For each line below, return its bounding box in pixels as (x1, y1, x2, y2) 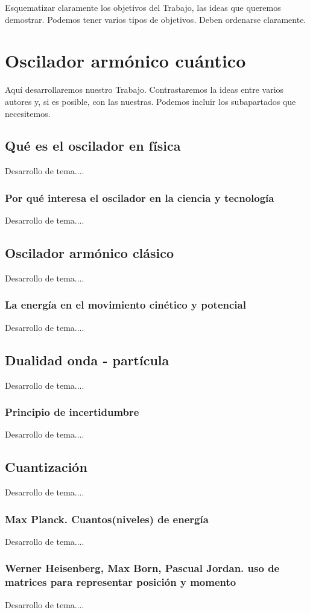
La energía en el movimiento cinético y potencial (5, 297, 246, 312)
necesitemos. (5, 107, 51, 119)
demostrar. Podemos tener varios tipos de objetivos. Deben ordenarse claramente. (5, 13, 306, 25)
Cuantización (5, 457, 87, 476)
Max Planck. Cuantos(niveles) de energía (5, 511, 209, 526)
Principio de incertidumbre (5, 404, 139, 420)
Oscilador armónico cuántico (5, 48, 246, 73)
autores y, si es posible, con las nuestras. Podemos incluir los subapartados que (5, 95, 296, 107)
